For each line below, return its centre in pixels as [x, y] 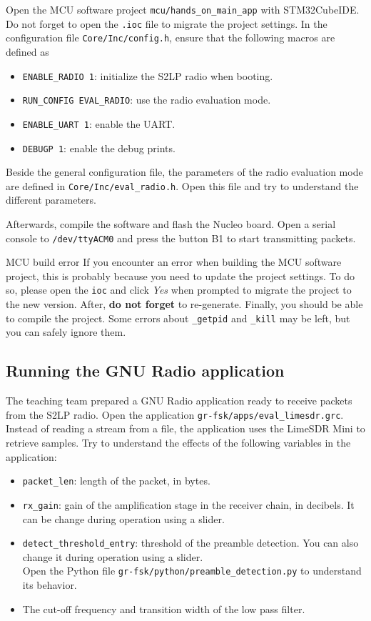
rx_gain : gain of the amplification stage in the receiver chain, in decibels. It [188, 504]
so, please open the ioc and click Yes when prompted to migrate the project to [179, 290]
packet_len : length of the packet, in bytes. [116, 481]
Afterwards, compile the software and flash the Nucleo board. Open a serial [171, 224]
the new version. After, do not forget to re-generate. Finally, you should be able [184, 304]
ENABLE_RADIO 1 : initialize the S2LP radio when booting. [148, 75]
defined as [27, 51]
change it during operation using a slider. [113, 556]
